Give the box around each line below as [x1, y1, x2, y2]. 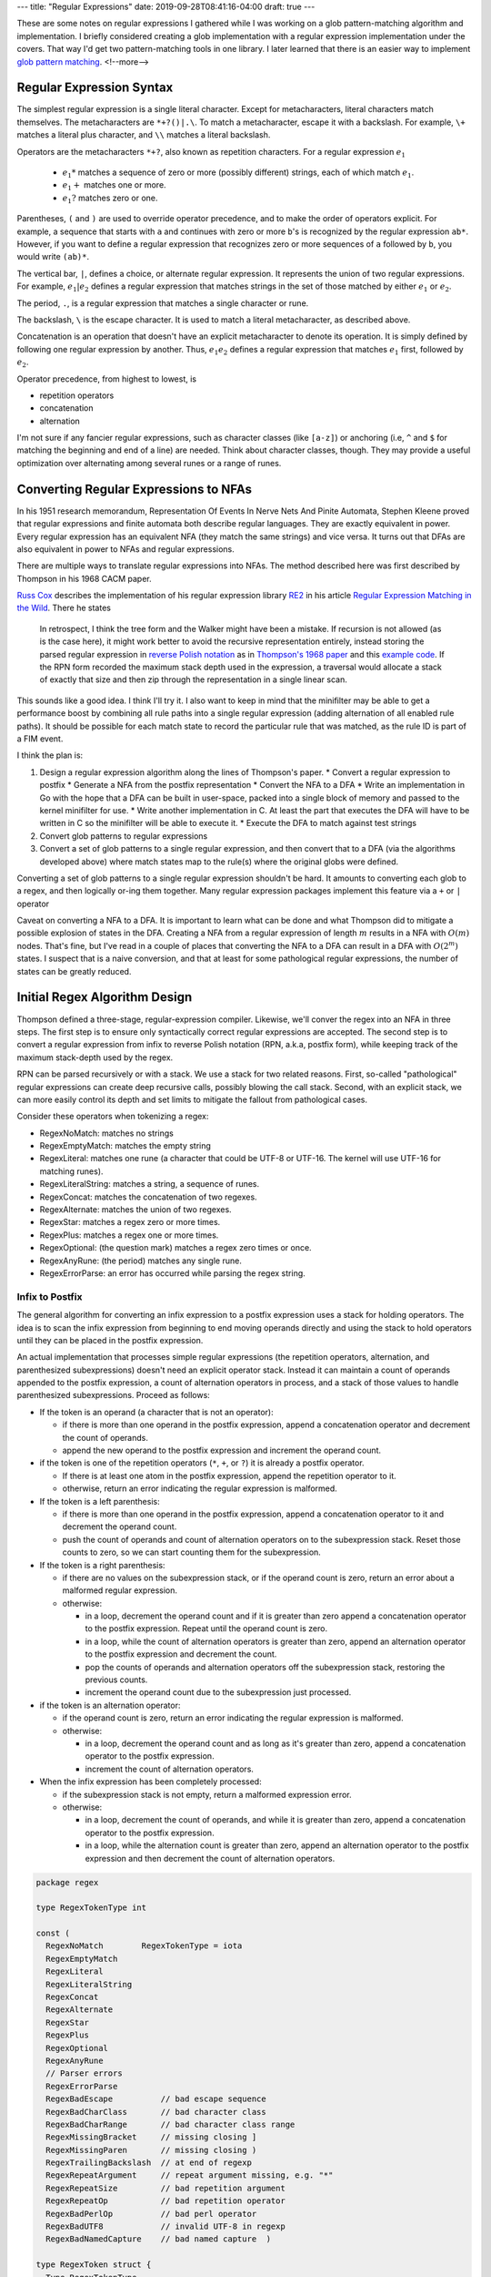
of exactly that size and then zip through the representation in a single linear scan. [39, 674, 347, 685]
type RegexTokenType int [35, 1903, 147, 1913]
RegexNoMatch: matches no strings [39, 1128, 175, 1138]
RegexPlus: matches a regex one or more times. [39, 1230, 219, 1241]
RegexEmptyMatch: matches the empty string [39, 1140, 211, 1151]
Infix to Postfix [16, 1290, 83, 1302]
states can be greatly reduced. [16, 965, 132, 976]
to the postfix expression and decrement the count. [85, 1649, 277, 1659]
